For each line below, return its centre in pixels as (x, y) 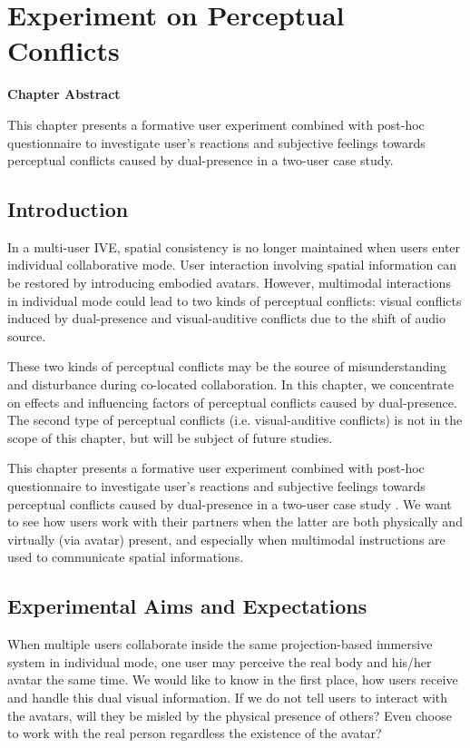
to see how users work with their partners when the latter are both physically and (235, 522)
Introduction (68, 209)
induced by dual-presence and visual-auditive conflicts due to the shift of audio (226, 318)
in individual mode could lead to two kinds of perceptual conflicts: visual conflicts (235, 300)
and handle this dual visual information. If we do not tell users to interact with (228, 697)
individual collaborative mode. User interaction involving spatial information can (232, 265)
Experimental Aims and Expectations (187, 606)
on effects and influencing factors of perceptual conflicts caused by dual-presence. (232, 402)
